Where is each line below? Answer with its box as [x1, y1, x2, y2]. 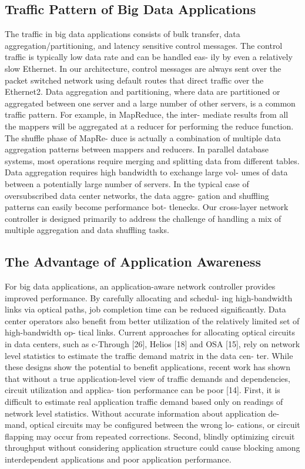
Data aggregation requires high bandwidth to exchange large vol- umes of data [5, 166, 288, 178]
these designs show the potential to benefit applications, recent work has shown [5, 361, 290, 373]
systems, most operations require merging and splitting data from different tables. [5, 154, 300, 167]
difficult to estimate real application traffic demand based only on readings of [5, 395, 283, 408]
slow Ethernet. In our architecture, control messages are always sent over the [5, 62, 281, 74]
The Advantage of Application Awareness [5, 252, 261, 271]
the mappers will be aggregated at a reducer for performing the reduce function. [5, 119, 294, 132]
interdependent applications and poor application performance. [5, 453, 232, 465]
